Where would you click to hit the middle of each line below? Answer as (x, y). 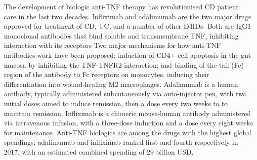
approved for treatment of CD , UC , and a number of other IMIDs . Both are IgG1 (128, 26)
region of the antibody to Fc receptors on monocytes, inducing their (107, 74)
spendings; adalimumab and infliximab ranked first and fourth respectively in (121, 142)
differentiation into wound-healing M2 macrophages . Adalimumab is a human (121, 84)
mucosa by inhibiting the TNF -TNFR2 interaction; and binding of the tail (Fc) (124, 64)
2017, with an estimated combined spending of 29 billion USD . (99, 151)
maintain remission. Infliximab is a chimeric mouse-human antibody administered (128, 113)
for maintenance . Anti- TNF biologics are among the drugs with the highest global (128, 132)
